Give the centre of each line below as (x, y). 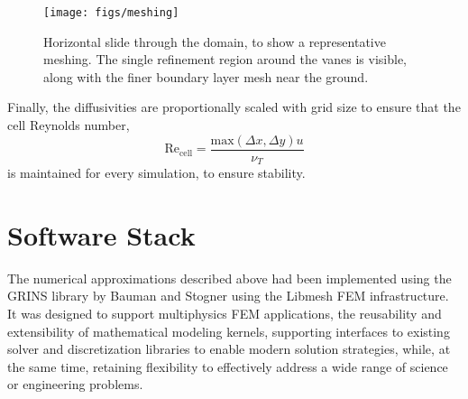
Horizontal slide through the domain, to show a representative (215, 41)
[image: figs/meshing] (111, 13)
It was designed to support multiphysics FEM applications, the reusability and (225, 314)
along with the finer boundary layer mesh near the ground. (206, 76)
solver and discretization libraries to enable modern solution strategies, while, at (229, 349)
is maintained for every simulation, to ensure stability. (156, 173)
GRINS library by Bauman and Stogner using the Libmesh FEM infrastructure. (228, 296)
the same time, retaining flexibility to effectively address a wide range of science (228, 366)
